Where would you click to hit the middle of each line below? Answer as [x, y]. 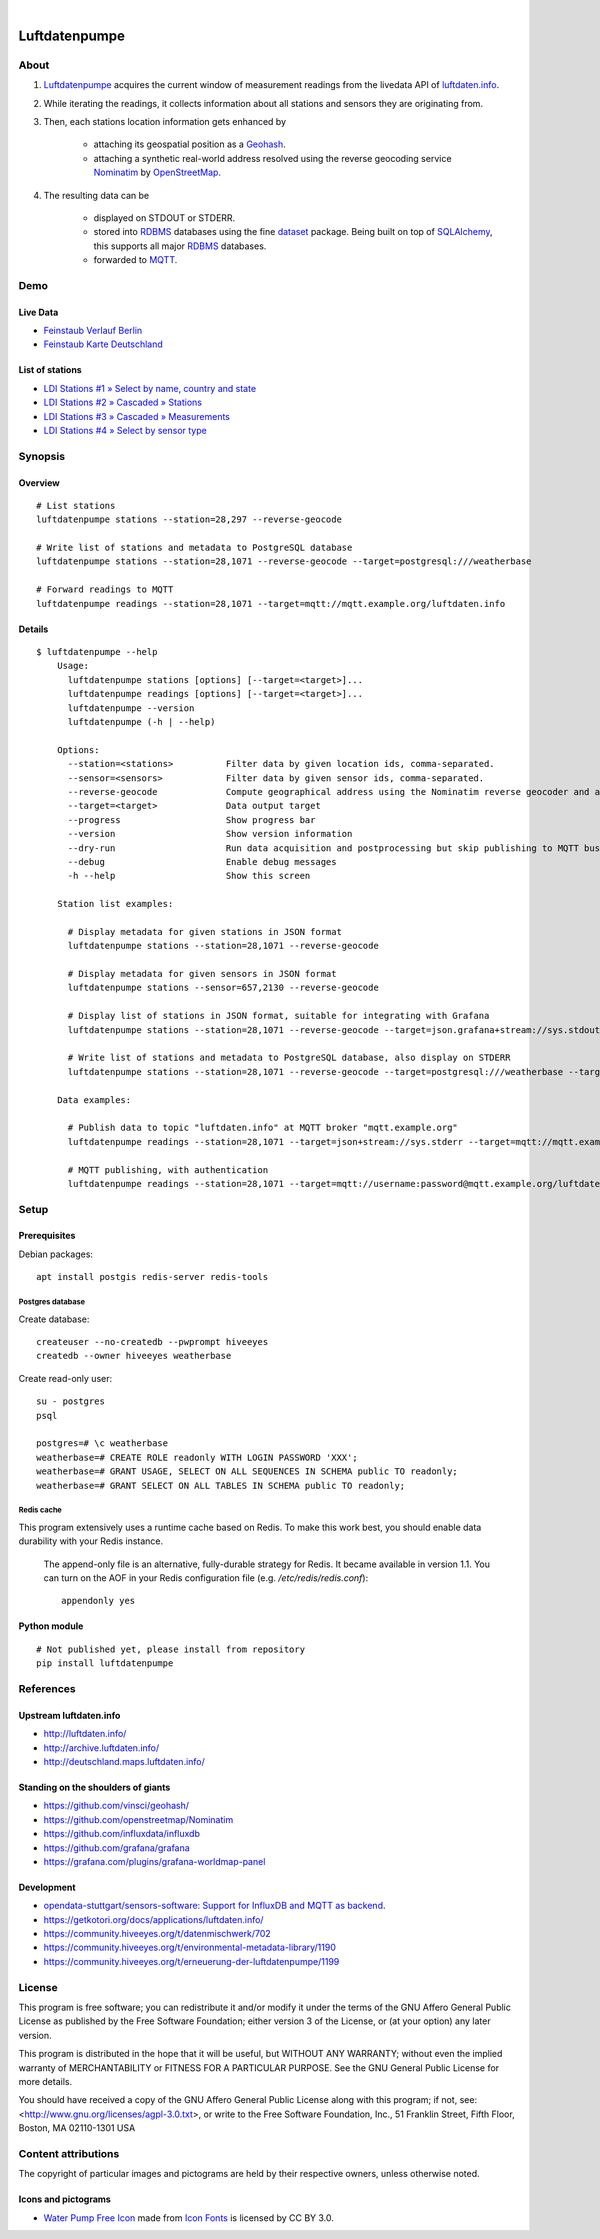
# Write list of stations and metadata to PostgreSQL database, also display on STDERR [289, 1058]
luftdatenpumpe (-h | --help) [141, 721]
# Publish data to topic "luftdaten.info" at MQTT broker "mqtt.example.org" [263, 1128]
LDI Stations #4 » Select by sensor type [125, 430]
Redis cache [40, 1510]
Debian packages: [56, 1254]
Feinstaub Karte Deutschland [103, 344]
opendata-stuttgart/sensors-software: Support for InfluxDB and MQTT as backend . [214, 1906]
